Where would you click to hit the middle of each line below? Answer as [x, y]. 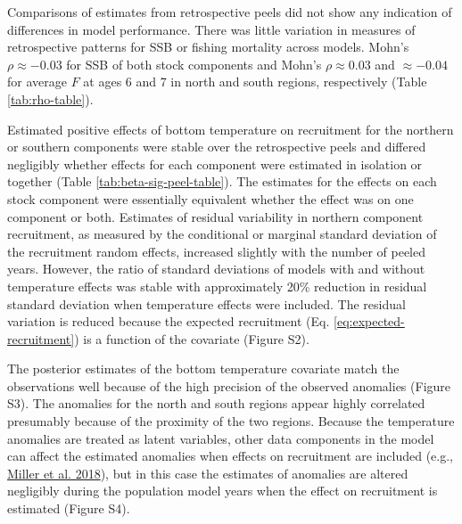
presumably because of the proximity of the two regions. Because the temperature [231, 421]
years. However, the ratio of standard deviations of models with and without [216, 269]
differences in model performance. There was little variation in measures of [211, 29]
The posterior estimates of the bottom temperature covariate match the [203, 368]
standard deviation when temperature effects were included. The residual [206, 303]
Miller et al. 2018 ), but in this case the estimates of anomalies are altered [208, 473]
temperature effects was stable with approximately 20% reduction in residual [217, 286]
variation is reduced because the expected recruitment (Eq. [169, 321]
